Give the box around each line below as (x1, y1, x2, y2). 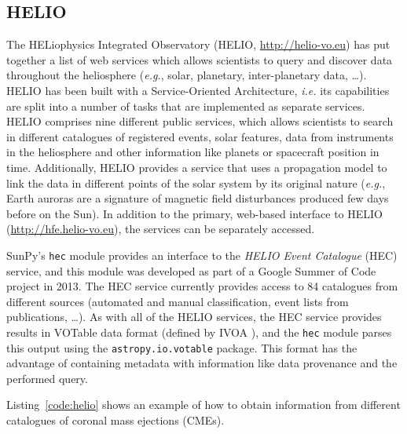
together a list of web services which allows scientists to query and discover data (6, 51, 393, 67)
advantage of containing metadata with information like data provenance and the (6, 355, 398, 371)
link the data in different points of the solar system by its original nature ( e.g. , (6, 174, 386, 191)
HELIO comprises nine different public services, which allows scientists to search (6, 113, 394, 129)
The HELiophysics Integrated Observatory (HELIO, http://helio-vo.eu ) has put (6, 36, 390, 53)
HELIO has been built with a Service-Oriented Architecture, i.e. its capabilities (6, 82, 390, 98)
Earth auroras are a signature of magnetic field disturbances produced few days (6, 190, 389, 206)
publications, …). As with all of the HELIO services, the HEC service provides (6, 308, 382, 325)
